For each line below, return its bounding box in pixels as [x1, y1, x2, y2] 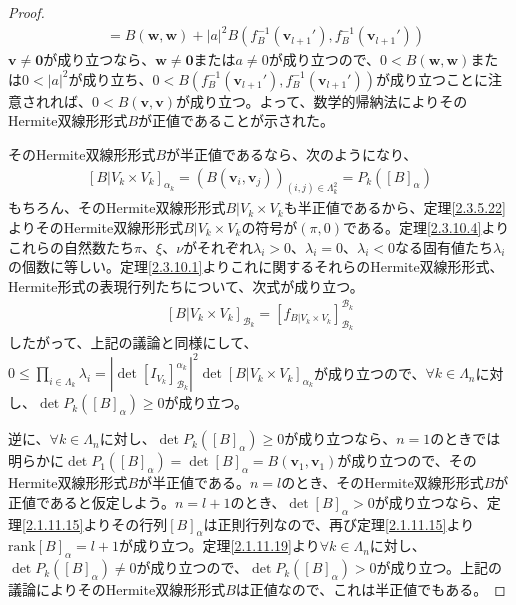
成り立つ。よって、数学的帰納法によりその [189, 90, 468, 111]
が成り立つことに [375, 68, 488, 89]
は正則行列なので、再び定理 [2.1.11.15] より [203, 513, 475, 534]
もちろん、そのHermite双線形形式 [8, 197, 226, 218]
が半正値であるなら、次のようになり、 [166, 143, 418, 164]
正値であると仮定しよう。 [8, 491, 176, 512]
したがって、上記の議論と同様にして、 [8, 332, 258, 353]
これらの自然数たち [8, 236, 134, 257]
